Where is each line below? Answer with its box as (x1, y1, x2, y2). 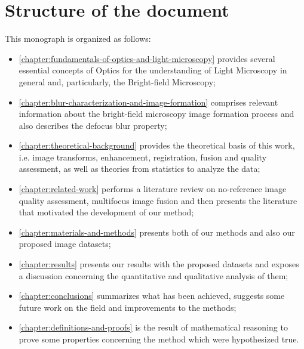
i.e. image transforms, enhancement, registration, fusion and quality (19, 150, 267, 163)
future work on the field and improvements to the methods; (19, 301, 237, 313)
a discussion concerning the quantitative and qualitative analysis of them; (19, 269, 288, 282)
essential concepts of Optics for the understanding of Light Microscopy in (19, 64, 287, 76)
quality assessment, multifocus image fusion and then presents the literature (19, 194, 297, 206)
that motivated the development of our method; (19, 206, 194, 218)
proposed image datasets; (19, 237, 111, 250)
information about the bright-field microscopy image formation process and (19, 107, 294, 120)
